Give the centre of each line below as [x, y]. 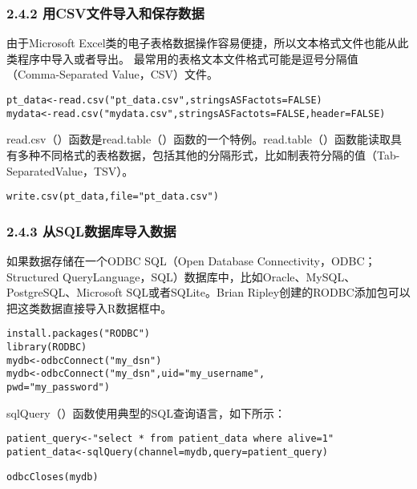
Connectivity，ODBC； [316, 260]
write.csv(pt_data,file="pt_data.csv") [113, 197]
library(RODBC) [47, 347]
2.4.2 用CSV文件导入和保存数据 [105, 12]
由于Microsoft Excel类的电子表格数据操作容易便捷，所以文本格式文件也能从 [202, 43]
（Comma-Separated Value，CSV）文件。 [113, 74]
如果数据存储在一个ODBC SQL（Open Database [130, 260]
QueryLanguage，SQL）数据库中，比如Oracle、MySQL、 [209, 276]
